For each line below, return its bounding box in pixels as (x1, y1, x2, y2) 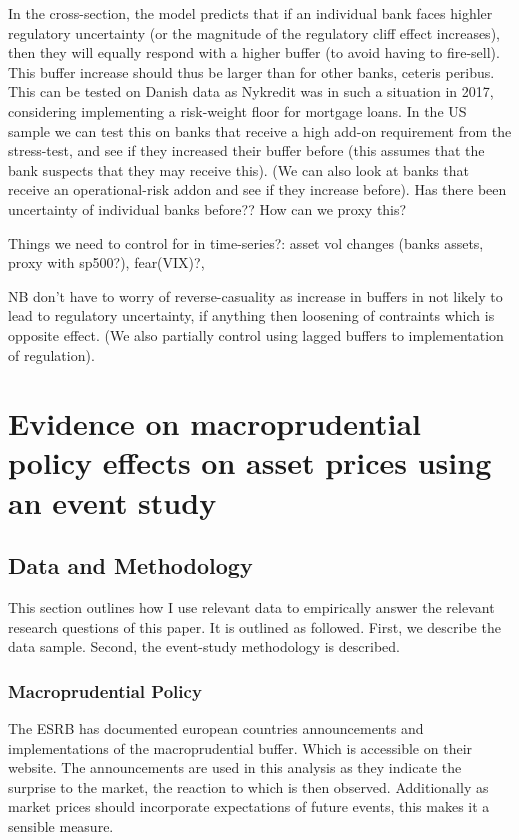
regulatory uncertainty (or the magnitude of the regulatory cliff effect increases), (8, 22, 500, 43)
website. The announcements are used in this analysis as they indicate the (8, 757, 462, 778)
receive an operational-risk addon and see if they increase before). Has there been (8, 179, 507, 200)
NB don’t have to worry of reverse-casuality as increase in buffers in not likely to (8, 285, 503, 306)
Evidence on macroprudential (8, 403, 422, 444)
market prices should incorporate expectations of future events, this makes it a (8, 796, 490, 817)
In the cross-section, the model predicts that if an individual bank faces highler (8, 3, 493, 23)
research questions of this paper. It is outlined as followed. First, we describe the (8, 616, 501, 637)
